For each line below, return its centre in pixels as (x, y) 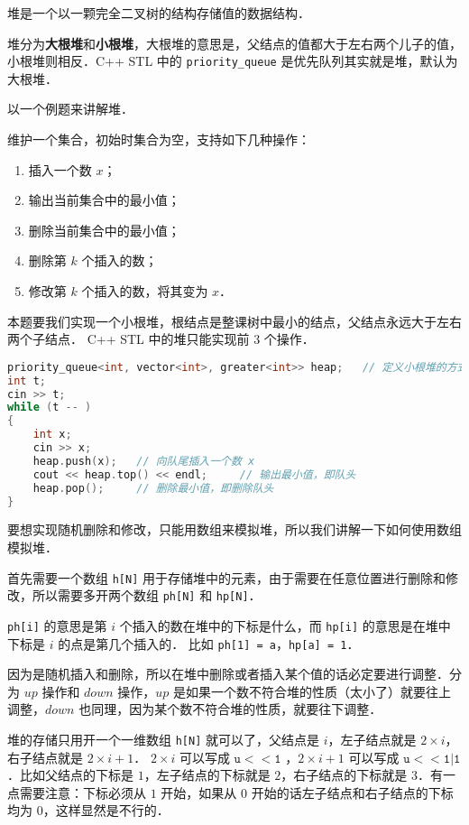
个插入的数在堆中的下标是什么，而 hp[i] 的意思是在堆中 (285, 625)
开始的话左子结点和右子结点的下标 (352, 792)
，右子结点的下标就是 (344, 775)
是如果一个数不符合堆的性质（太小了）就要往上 (312, 691)
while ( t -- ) (50, 408)
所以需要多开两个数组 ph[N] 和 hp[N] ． (147, 595)
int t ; (27, 380)
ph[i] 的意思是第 (57, 625)
